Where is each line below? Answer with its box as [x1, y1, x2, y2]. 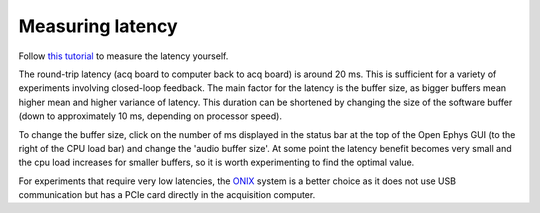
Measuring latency [18, 15, 179, 37]
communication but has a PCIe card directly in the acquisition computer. [18, 189, 316, 201]
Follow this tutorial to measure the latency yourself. [18, 50, 229, 62]
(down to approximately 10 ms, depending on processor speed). [18, 110, 282, 122]
